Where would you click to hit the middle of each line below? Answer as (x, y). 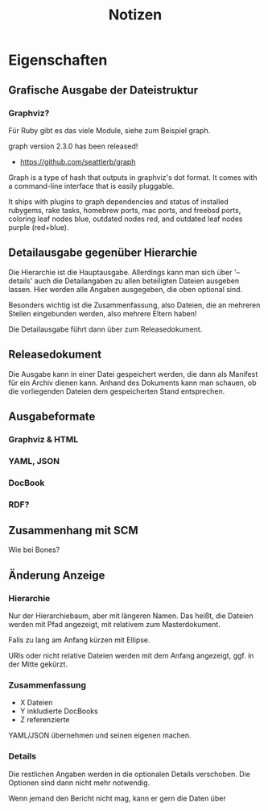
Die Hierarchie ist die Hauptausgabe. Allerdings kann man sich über (120, 272)
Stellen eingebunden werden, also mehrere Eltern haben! (103, 313)
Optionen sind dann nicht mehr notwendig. (79, 782)
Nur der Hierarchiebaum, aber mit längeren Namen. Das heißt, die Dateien (131, 616)
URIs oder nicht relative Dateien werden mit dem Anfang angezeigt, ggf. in (131, 656)
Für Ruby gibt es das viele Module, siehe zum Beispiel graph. (109, 130)
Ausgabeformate (52, 416)
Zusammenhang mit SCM (73, 530)
